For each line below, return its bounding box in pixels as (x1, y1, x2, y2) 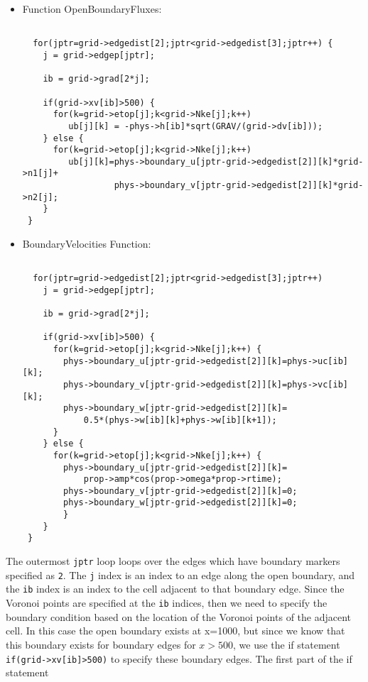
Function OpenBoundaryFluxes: (22, 1, 162, 16)
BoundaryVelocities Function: (22, 236, 151, 251)
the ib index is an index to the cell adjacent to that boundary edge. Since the (6, 581, 345, 596)
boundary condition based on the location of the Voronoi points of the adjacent (6, 609, 352, 624)
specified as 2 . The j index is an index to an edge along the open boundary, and (6, 567, 355, 582)
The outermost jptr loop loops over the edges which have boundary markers (6, 554, 340, 568)
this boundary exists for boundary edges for (6, 637, 196, 651)
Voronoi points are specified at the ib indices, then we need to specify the (6, 595, 328, 610)
